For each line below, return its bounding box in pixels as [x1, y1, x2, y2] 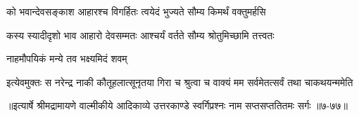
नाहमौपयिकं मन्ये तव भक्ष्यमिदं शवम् [6, 51, 127, 66]
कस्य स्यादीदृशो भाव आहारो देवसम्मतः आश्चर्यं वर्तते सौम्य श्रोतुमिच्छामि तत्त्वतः [6, 27, 275, 42]
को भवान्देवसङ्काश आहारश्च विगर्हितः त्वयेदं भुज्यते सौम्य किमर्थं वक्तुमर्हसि [6, 4, 266, 18]
